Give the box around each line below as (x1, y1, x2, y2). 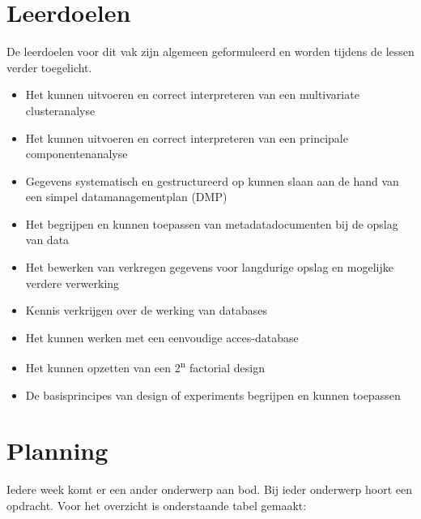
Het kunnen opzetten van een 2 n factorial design (25, 357, 265, 376)
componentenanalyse (25, 145, 128, 162)
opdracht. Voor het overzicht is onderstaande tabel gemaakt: (6, 497, 307, 513)
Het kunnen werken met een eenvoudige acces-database (25, 328, 299, 345)
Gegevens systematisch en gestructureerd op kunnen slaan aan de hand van (25, 172, 399, 189)
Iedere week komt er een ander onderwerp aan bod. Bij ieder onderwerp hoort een (6, 481, 413, 498)
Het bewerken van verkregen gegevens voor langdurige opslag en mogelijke (25, 259, 393, 276)
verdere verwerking (25, 274, 120, 291)
